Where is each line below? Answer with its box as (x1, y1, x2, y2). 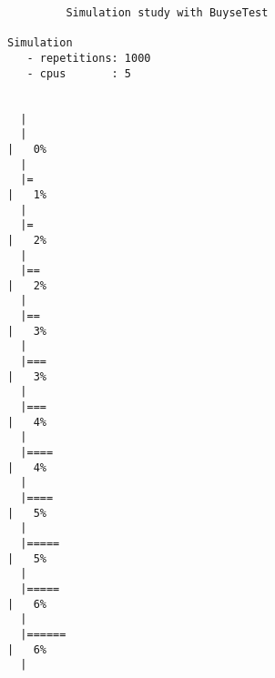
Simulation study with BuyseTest (66, 6, 269, 19)
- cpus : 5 (26, 66, 132, 80)
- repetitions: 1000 (26, 51, 151, 65)
